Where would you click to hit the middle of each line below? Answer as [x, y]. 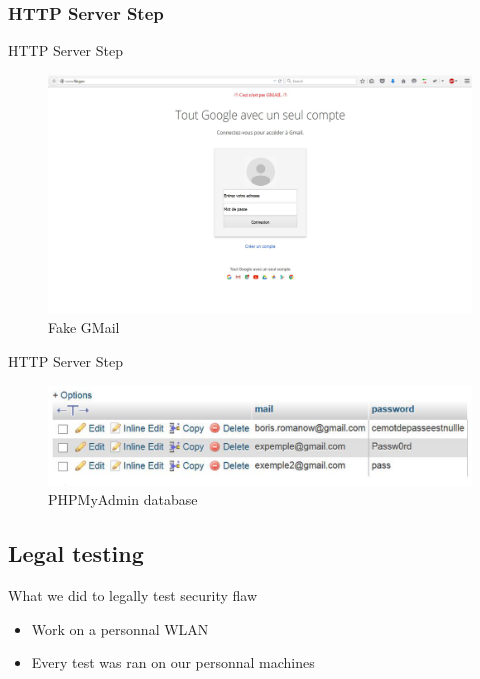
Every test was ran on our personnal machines [173, 662]
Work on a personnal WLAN [120, 628]
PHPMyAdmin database [123, 499]
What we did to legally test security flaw [133, 595]
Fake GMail [84, 327]
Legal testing [76, 553]
